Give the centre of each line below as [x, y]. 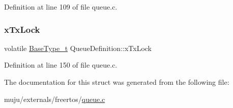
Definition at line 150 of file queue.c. [61, 65]
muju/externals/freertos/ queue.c [55, 99]
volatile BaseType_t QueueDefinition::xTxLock [78, 48]
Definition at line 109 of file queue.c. [61, 7]
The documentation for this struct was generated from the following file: [117, 82]
